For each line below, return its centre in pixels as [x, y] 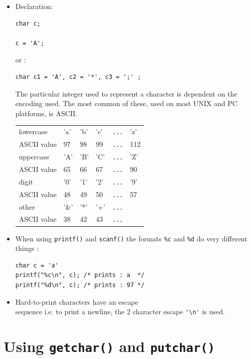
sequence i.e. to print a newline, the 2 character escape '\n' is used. [120, 311]
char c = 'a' [37, 265]
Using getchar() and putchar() [109, 346]
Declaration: [34, 6]
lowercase [33, 131]
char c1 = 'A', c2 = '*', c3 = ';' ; [78, 77]
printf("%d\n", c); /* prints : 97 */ [80, 285]
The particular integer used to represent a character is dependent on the [126, 93]
